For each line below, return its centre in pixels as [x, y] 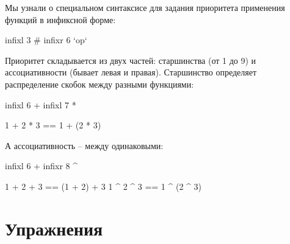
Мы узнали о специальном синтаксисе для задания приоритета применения [145, 7]
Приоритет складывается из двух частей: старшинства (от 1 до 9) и [131, 60]
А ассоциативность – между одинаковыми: [84, 145]
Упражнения [54, 228]
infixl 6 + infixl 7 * [41, 104]
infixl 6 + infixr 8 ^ [42, 166]
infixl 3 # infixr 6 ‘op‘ [46, 40]
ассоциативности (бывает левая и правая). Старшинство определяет [131, 72]
